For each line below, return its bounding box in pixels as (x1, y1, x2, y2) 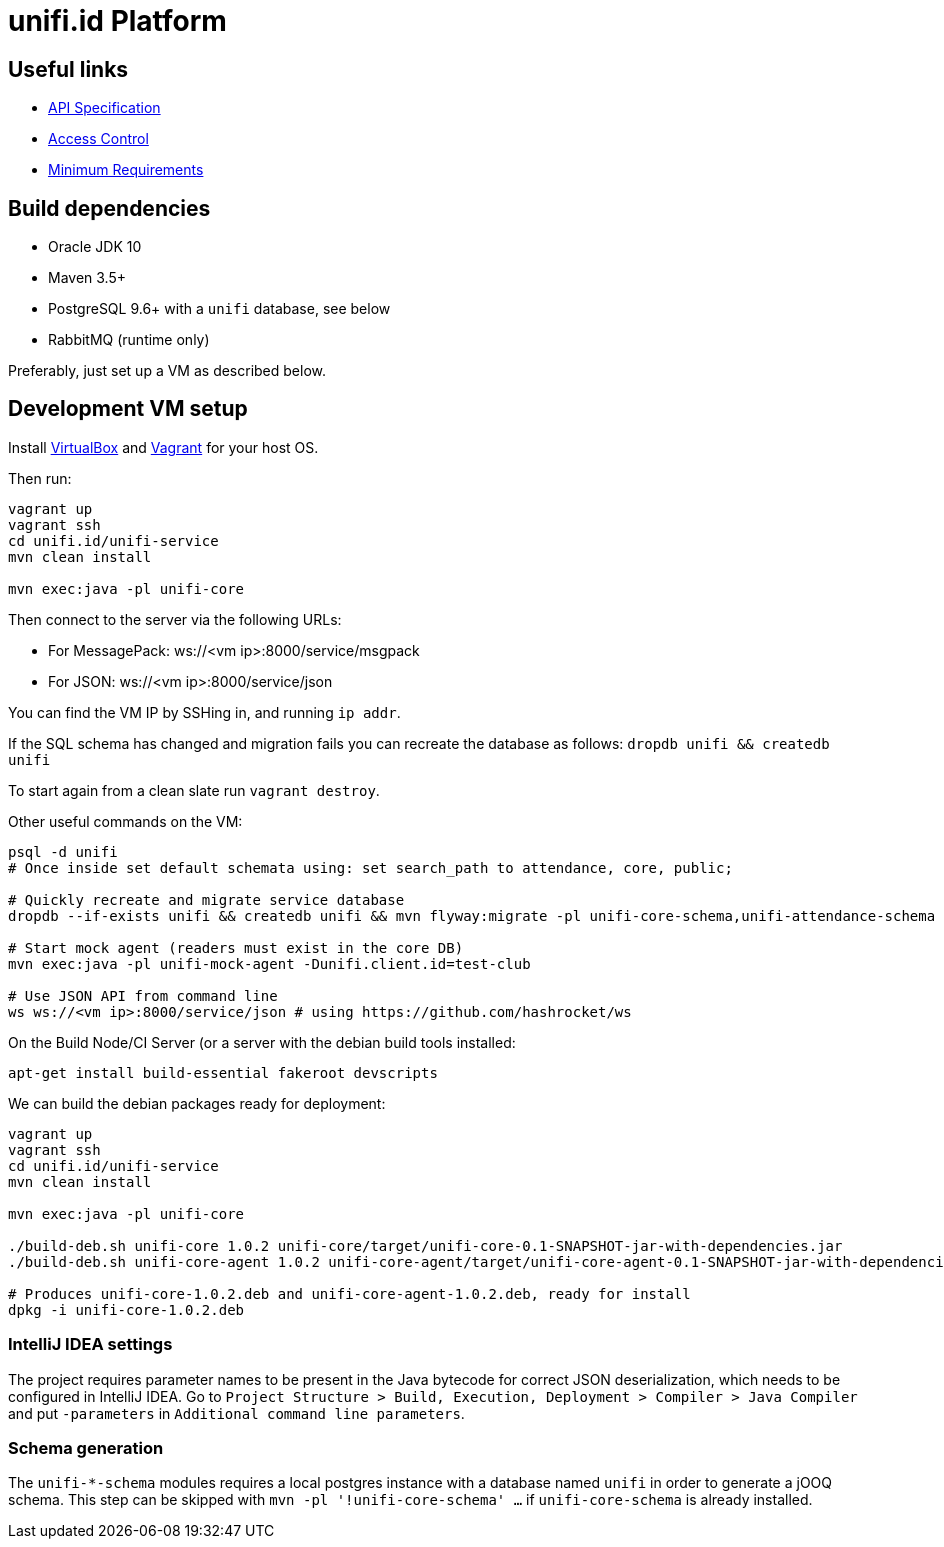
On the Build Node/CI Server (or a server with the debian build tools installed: (8, 1033, 516, 1051)
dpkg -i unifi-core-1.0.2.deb (8, 1301, 245, 1318)
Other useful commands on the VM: (8, 812, 243, 830)
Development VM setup (8, 396, 248, 422)
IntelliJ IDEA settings (8, 1334, 173, 1355)
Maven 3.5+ (48, 269, 127, 287)
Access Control (48, 130, 149, 148)
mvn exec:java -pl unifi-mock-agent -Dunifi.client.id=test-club (8, 955, 531, 972)
